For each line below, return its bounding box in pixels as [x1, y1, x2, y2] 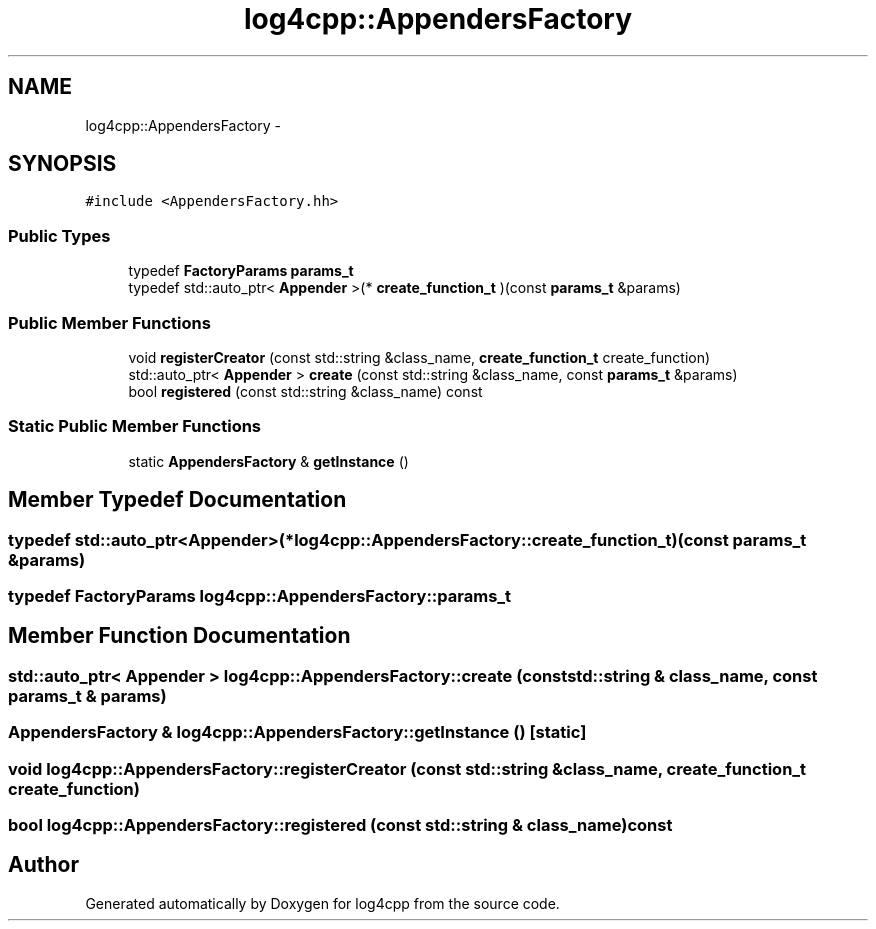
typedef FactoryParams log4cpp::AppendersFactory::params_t [8, 585, 512, 606]
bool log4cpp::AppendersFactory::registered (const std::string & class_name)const [8, 814, 673, 835]
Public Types [8, 225, 111, 246]
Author [8, 852, 79, 878]
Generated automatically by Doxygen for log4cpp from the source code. [85, 894, 560, 912]
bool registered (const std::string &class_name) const [128, 382, 483, 400]
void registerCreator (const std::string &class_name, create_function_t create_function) [128, 348, 711, 366]
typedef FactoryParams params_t [128, 262, 354, 280]
